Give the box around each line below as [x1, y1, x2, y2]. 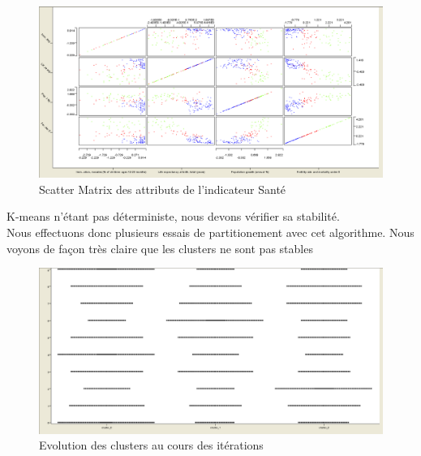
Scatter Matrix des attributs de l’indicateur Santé [39, 180, 286, 197]
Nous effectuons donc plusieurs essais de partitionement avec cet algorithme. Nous [6, 223, 415, 240]
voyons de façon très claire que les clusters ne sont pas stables [6, 239, 313, 256]
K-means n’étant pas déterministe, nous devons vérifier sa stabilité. [6, 208, 340, 225]
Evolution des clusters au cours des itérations [39, 437, 264, 454]
